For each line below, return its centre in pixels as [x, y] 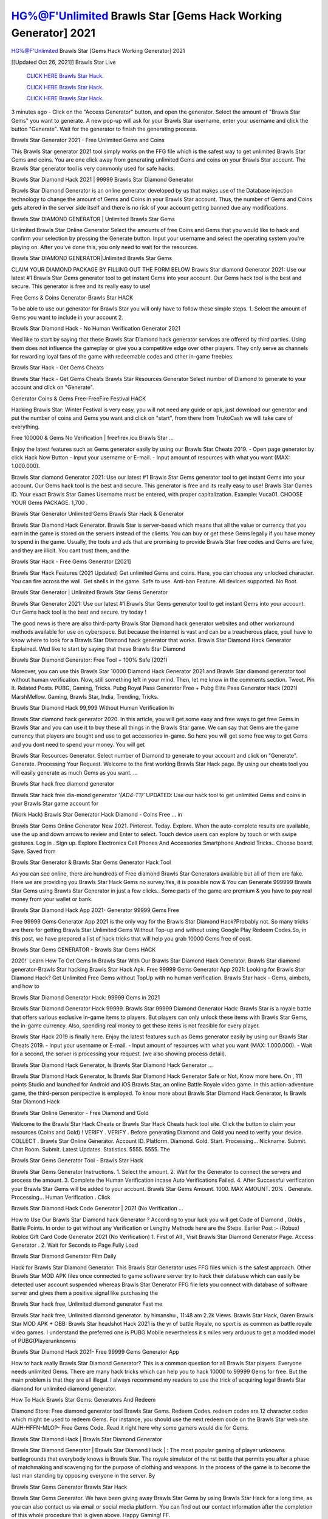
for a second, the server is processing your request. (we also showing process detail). [119, 1054]
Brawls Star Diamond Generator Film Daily [64, 1256]
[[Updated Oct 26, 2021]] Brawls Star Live [63, 62]
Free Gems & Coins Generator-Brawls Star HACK [72, 297]
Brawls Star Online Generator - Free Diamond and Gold [80, 1113]
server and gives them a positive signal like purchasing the [84, 1293]
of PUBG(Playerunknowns [44, 1340]
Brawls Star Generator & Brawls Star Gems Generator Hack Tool [91, 862]
